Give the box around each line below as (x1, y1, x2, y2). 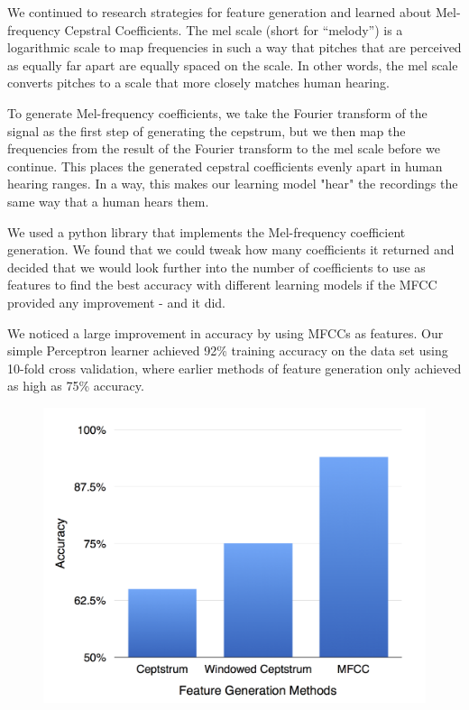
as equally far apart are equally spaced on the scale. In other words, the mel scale (7, 55, 458, 74)
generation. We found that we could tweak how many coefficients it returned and (7, 240, 455, 259)
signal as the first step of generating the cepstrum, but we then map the (7, 121, 406, 140)
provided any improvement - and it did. (7, 292, 225, 311)
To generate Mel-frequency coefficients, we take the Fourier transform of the (7, 103, 428, 122)
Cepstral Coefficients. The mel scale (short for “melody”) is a (64, 20, 403, 39)
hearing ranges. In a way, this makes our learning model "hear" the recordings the (7, 174, 458, 193)
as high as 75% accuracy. (7, 376, 144, 395)
